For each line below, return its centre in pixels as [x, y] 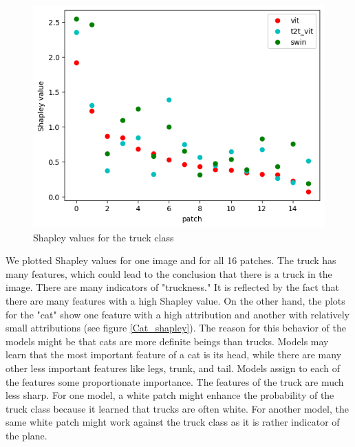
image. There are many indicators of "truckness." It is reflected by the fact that [172, 287]
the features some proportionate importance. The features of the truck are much [175, 381]
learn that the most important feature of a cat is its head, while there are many [174, 355]
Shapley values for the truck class [104, 237]
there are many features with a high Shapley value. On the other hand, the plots [175, 301]
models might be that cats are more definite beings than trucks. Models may [167, 341]
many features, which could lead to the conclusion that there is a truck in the [169, 273]
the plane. [26, 435]
